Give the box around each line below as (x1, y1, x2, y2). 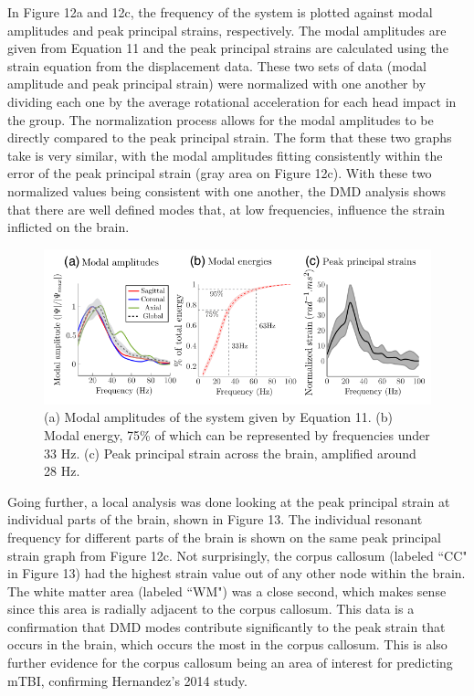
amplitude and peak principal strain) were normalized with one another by (7, 74, 427, 93)
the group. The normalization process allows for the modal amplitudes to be (7, 110, 434, 129)
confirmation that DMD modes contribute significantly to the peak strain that (7, 617, 446, 636)
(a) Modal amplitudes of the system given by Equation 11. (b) (44, 407, 393, 427)
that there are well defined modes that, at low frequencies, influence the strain (7, 199, 446, 218)
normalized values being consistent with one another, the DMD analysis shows (7, 181, 447, 200)
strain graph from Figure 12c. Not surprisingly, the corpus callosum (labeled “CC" (7, 545, 468, 564)
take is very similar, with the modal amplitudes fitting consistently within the (7, 145, 443, 164)
